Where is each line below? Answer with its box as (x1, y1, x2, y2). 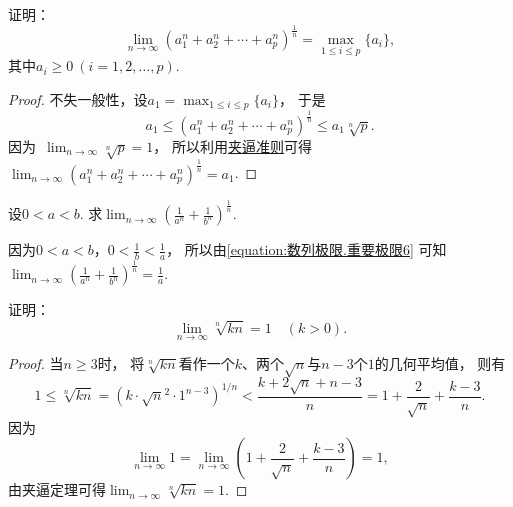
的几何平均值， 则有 (374, 353, 506, 374)
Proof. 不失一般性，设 (8, 88, 148, 109)
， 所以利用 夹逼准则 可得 (153, 135, 313, 156)
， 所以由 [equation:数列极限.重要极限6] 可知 (166, 239, 447, 260)
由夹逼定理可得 (8, 479, 106, 500)
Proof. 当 (8, 353, 64, 374)
